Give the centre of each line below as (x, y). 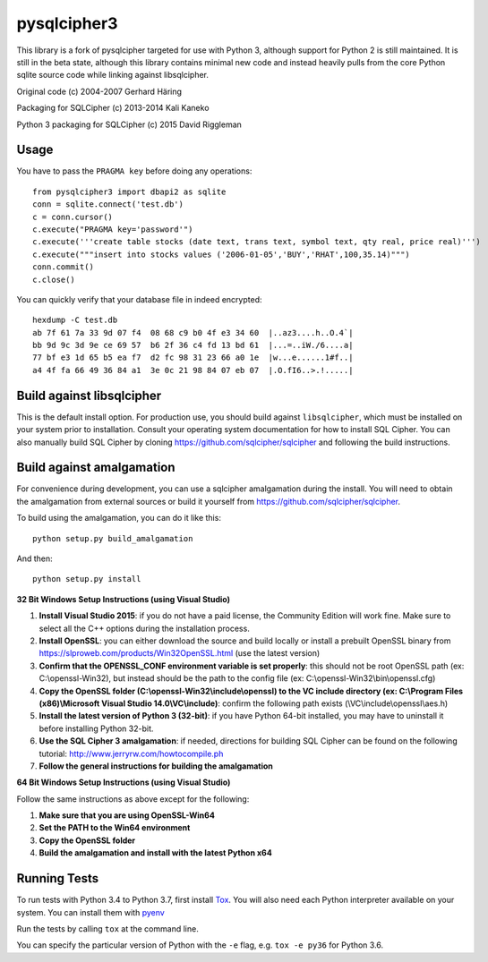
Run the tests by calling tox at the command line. (107, 928)
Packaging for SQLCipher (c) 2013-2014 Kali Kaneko (113, 108)
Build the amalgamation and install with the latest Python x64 (155, 853)
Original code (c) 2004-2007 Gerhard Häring (99, 91)
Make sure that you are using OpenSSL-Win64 (127, 815)
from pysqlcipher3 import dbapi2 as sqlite (129, 192)
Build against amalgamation (96, 468)
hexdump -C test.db (75, 320)
